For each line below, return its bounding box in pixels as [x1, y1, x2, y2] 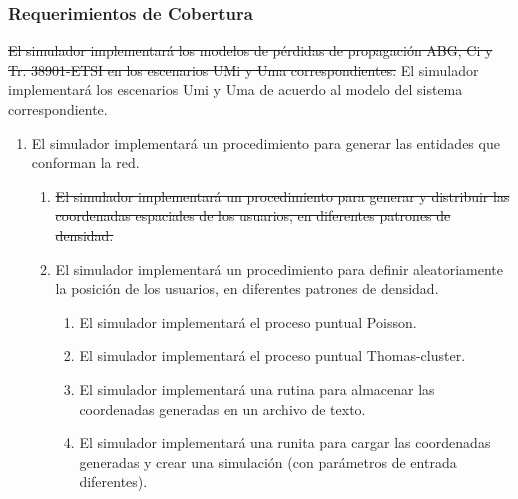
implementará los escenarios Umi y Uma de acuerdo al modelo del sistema [8, 79, 463, 100]
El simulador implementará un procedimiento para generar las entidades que [31, 132, 500, 153]
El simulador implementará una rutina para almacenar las [79, 378, 435, 399]
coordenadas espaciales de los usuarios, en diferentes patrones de [55, 205, 451, 226]
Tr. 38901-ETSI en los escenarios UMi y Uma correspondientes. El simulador [8, 59, 479, 80]
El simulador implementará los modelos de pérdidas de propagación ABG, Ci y [8, 40, 493, 61]
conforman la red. [31, 152, 140, 173]
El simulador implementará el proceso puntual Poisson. [79, 311, 417, 332]
